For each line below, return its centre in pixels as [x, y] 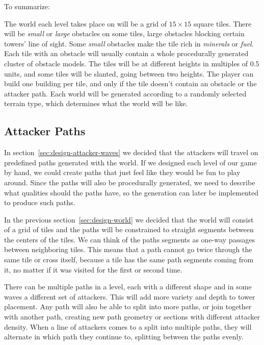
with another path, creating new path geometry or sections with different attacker [132, 317]
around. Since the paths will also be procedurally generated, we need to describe [130, 182]
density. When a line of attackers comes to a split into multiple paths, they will [128, 326]
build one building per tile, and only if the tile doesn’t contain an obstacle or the [130, 83]
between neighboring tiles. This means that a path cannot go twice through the [128, 249]
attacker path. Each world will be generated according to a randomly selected [125, 93]
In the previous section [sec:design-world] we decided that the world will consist [129, 219]
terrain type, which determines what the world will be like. [96, 103]
